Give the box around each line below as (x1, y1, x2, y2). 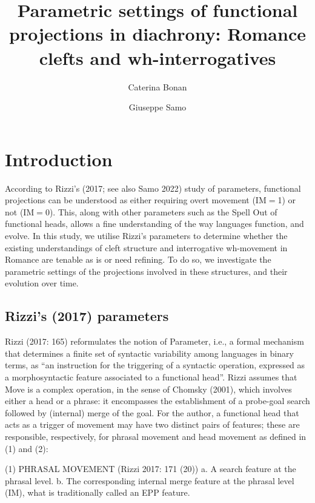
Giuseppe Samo (128, 101, 187, 113)
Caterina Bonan (128, 80, 187, 93)
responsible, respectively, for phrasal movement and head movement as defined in (5, 430, 307, 442)
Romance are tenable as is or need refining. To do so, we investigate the (5, 253, 271, 266)
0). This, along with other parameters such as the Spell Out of (45, 205, 277, 218)
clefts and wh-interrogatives (39, 45, 276, 70)
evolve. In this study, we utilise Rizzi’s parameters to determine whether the (5, 229, 288, 241)
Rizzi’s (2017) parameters (5, 306, 169, 325)
